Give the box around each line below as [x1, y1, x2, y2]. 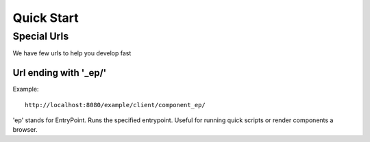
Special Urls [12, 30, 69, 42]
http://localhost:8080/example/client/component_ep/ [25, 101, 206, 109]
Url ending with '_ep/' [12, 67, 107, 79]
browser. [12, 126, 38, 134]
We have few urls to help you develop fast [12, 49, 132, 57]
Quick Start [12, 10, 79, 25]
